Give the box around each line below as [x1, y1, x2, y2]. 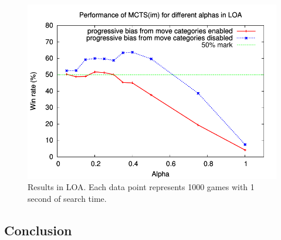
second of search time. [28, 192, 107, 204]
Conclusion [4, 221, 72, 239]
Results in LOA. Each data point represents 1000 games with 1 [28, 181, 255, 193]
